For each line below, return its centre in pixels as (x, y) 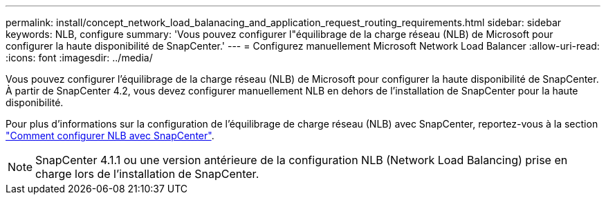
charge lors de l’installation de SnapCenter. (147, 174)
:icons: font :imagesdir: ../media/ (79, 58)
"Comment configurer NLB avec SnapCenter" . (110, 136)
